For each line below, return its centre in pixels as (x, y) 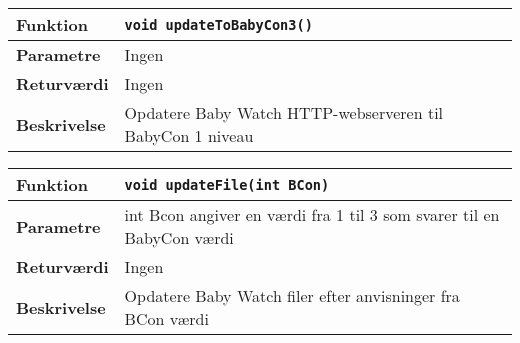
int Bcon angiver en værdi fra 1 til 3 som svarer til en (312, 214)
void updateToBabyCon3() (218, 24)
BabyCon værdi (179, 237)
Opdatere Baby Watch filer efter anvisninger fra (292, 295)
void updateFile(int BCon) (227, 184)
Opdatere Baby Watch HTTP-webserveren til (284, 112)
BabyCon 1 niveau (189, 135)
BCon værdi (166, 318)
